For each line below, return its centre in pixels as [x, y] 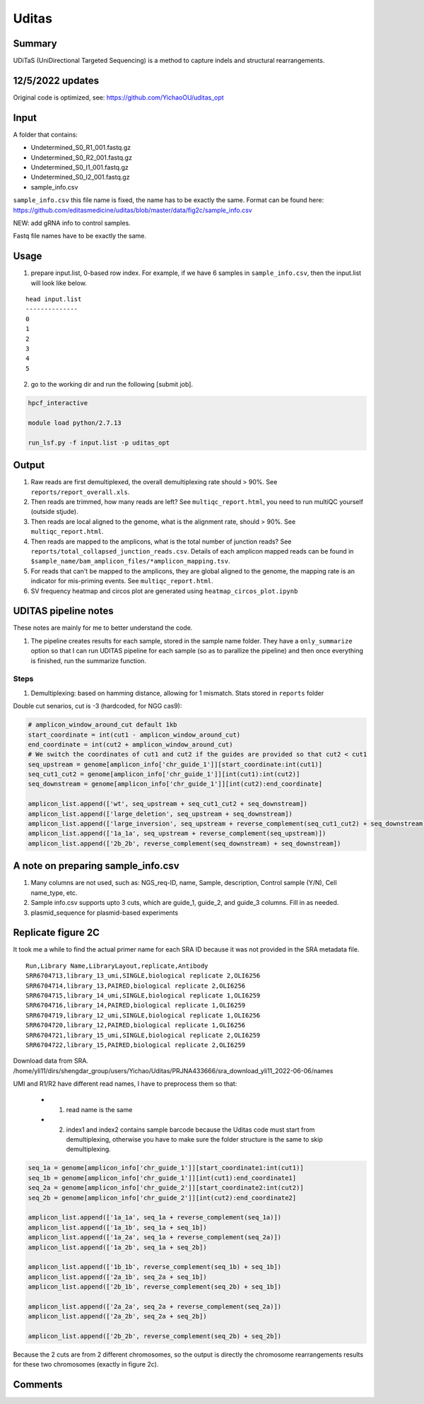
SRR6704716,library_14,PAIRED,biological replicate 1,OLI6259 [136, 1005]
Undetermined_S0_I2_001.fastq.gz [80, 177]
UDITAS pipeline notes [63, 611]
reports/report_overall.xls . [80, 492]
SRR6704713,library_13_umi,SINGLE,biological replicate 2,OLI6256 [143, 976]
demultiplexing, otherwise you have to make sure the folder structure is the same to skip [194, 1140]
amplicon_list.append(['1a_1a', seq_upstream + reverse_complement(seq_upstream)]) [177, 833]
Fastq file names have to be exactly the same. [80, 236]
